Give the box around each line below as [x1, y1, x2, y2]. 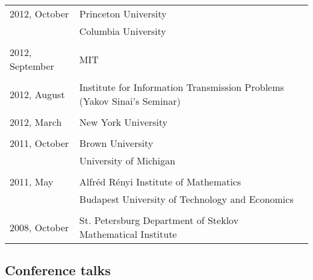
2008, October [10, 220, 69, 234]
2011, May [10, 175, 54, 188]
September [10, 59, 54, 73]
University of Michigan [79, 154, 176, 167]
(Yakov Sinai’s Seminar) [79, 94, 181, 108]
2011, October [10, 136, 69, 150]
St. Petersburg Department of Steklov [79, 213, 239, 227]
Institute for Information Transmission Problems [79, 80, 284, 94]
